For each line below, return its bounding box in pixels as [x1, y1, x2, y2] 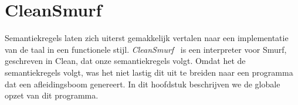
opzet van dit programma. [5, 89, 99, 101]
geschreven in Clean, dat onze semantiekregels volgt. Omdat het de [5, 55, 246, 67]
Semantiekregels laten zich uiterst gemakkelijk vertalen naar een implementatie [5, 32, 289, 44]
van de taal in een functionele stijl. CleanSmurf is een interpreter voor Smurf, [5, 43, 287, 55]
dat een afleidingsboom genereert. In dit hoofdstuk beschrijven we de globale [5, 77, 280, 90]
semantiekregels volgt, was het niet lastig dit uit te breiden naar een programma [5, 66, 293, 78]
